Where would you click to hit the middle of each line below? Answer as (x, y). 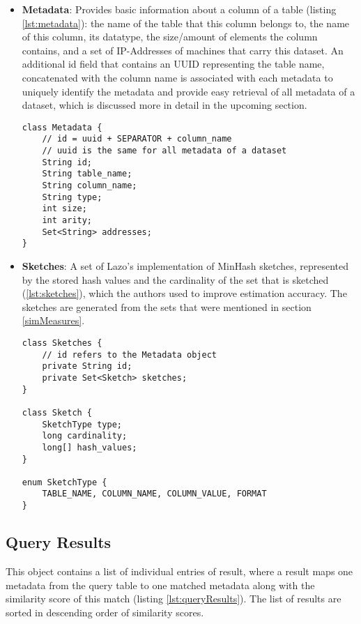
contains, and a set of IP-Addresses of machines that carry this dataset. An (183, 50)
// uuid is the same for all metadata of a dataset (164, 151)
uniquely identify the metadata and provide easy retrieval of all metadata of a (189, 91)
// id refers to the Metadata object (129, 355)
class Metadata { (62, 127)
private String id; (87, 366)
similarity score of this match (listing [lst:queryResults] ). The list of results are (174, 599)
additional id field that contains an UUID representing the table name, (173, 64)
